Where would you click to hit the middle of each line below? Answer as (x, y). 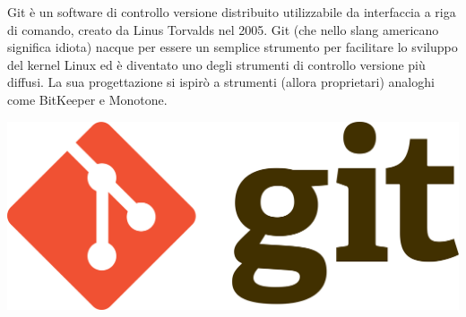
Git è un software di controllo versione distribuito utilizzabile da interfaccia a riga (232, 12)
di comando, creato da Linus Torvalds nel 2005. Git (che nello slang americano (223, 29)
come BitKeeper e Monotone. (87, 99)
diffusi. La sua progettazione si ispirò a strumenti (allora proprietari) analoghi (221, 82)
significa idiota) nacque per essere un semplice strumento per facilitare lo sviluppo (233, 47)
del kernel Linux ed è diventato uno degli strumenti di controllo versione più (216, 64)
